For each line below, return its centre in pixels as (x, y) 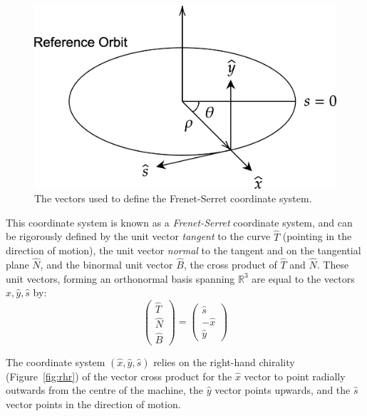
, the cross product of (230, 264)
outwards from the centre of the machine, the (105, 390)
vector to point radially (295, 376)
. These (333, 264)
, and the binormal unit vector (107, 264)
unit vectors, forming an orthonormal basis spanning (120, 278)
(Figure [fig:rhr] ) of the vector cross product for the (119, 376)
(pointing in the (317, 236)
